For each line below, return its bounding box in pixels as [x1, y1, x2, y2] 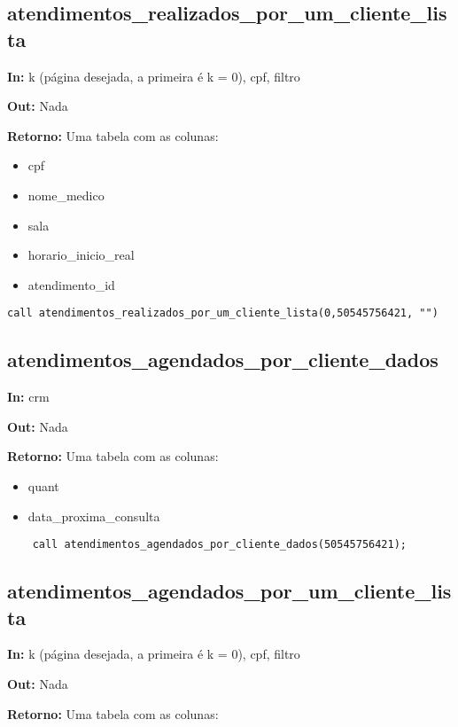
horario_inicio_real [27, 246, 135, 264]
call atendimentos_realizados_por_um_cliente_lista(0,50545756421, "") [7, 307, 439, 320]
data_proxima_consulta [27, 506, 160, 525]
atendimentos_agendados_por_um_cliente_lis [7, 577, 452, 605]
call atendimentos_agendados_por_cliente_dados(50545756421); [32, 538, 408, 551]
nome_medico [27, 185, 105, 204]
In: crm [7, 387, 50, 406]
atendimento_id [27, 275, 115, 293]
